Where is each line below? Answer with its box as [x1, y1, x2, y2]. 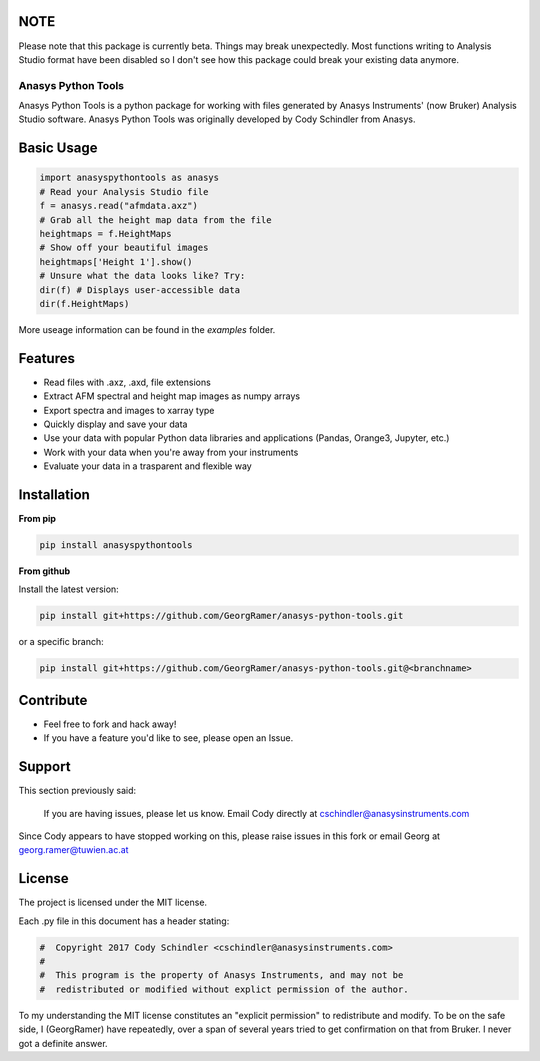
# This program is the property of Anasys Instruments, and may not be [39, 970, 404, 981]
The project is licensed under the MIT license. [18, 896, 208, 909]
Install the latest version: [18, 583, 119, 595]
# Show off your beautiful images [39, 242, 209, 254]
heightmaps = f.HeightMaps [39, 228, 172, 239]
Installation [18, 486, 90, 503]
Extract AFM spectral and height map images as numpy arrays [43, 390, 300, 402]
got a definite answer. [18, 1037, 109, 1049]
